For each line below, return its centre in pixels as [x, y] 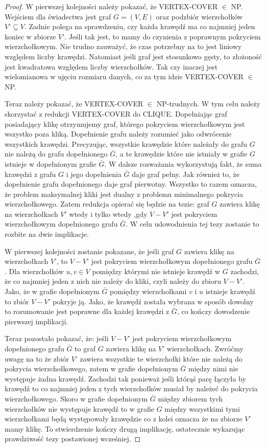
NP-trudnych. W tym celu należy [208, 104]
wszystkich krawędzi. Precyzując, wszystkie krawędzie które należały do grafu [126, 143]
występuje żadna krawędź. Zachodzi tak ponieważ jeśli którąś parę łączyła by [125, 378]
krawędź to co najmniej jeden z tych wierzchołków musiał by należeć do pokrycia [131, 388]
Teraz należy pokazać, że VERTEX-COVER [74, 104]
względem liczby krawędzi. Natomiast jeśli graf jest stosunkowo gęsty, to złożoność [133, 56]
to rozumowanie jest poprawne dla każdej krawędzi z [87, 311]
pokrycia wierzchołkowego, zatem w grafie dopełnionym [91, 368]
